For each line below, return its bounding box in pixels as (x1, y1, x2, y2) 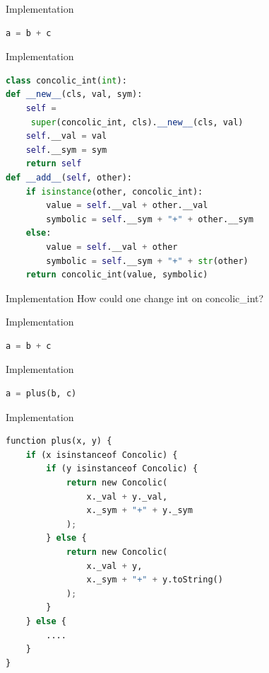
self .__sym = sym (25, 144, 107, 155)
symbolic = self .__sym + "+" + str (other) (46, 255, 249, 266)
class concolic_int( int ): (6, 75, 127, 86)
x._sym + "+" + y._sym (86, 505, 193, 516)
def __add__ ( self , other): (6, 172, 133, 183)
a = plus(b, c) (6, 389, 77, 399)
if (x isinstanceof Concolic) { (25, 449, 178, 460)
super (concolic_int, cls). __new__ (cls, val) (30, 117, 244, 127)
